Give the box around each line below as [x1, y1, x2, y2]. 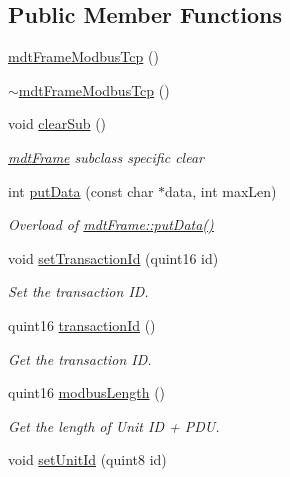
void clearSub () [8, 113, 107, 134]
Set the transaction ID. [8, 281, 149, 302]
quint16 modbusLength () [8, 382, 166, 403]
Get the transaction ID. [8, 348, 152, 369]
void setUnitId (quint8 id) [8, 449, 167, 470]
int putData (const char [8, 180, 154, 201]
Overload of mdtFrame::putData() [8, 214, 214, 235]
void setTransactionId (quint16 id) [8, 247, 219, 268]
